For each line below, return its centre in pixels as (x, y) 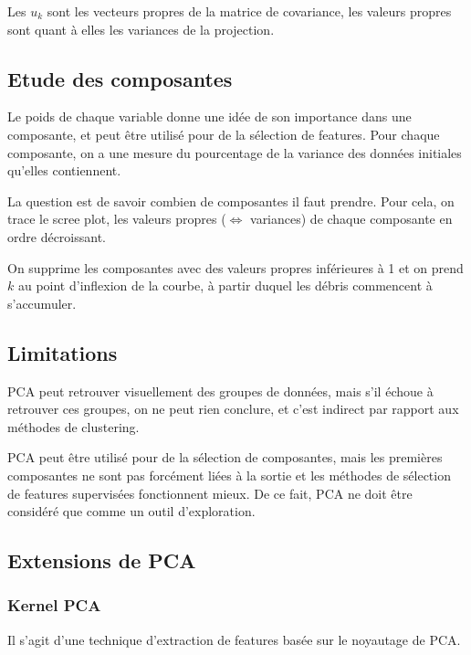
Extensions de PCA (102, 560)
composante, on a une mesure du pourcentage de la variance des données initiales (235, 152)
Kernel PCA (54, 605)
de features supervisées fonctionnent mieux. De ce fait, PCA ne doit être (210, 493)
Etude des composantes (120, 78)
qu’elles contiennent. (64, 170)
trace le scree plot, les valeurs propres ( (117, 219)
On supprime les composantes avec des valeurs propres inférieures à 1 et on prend (235, 267)
